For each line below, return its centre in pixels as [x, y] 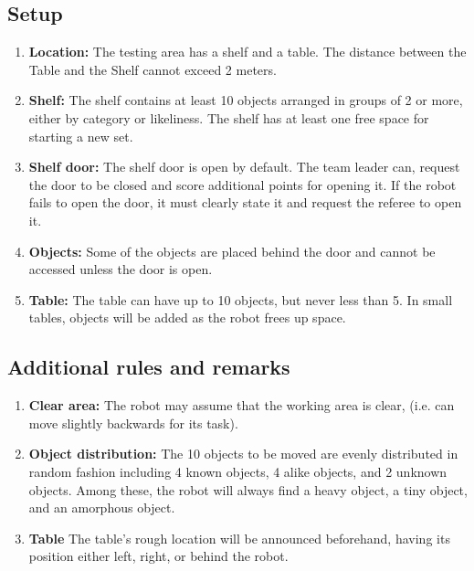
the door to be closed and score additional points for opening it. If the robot [242, 184]
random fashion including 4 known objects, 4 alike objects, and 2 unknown [238, 471]
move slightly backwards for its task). [133, 423]
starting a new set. [81, 136]
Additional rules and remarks [149, 367]
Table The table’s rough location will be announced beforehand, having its [239, 538]
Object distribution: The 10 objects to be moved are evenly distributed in [243, 454]
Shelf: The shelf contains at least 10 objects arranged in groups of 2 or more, [246, 100]
